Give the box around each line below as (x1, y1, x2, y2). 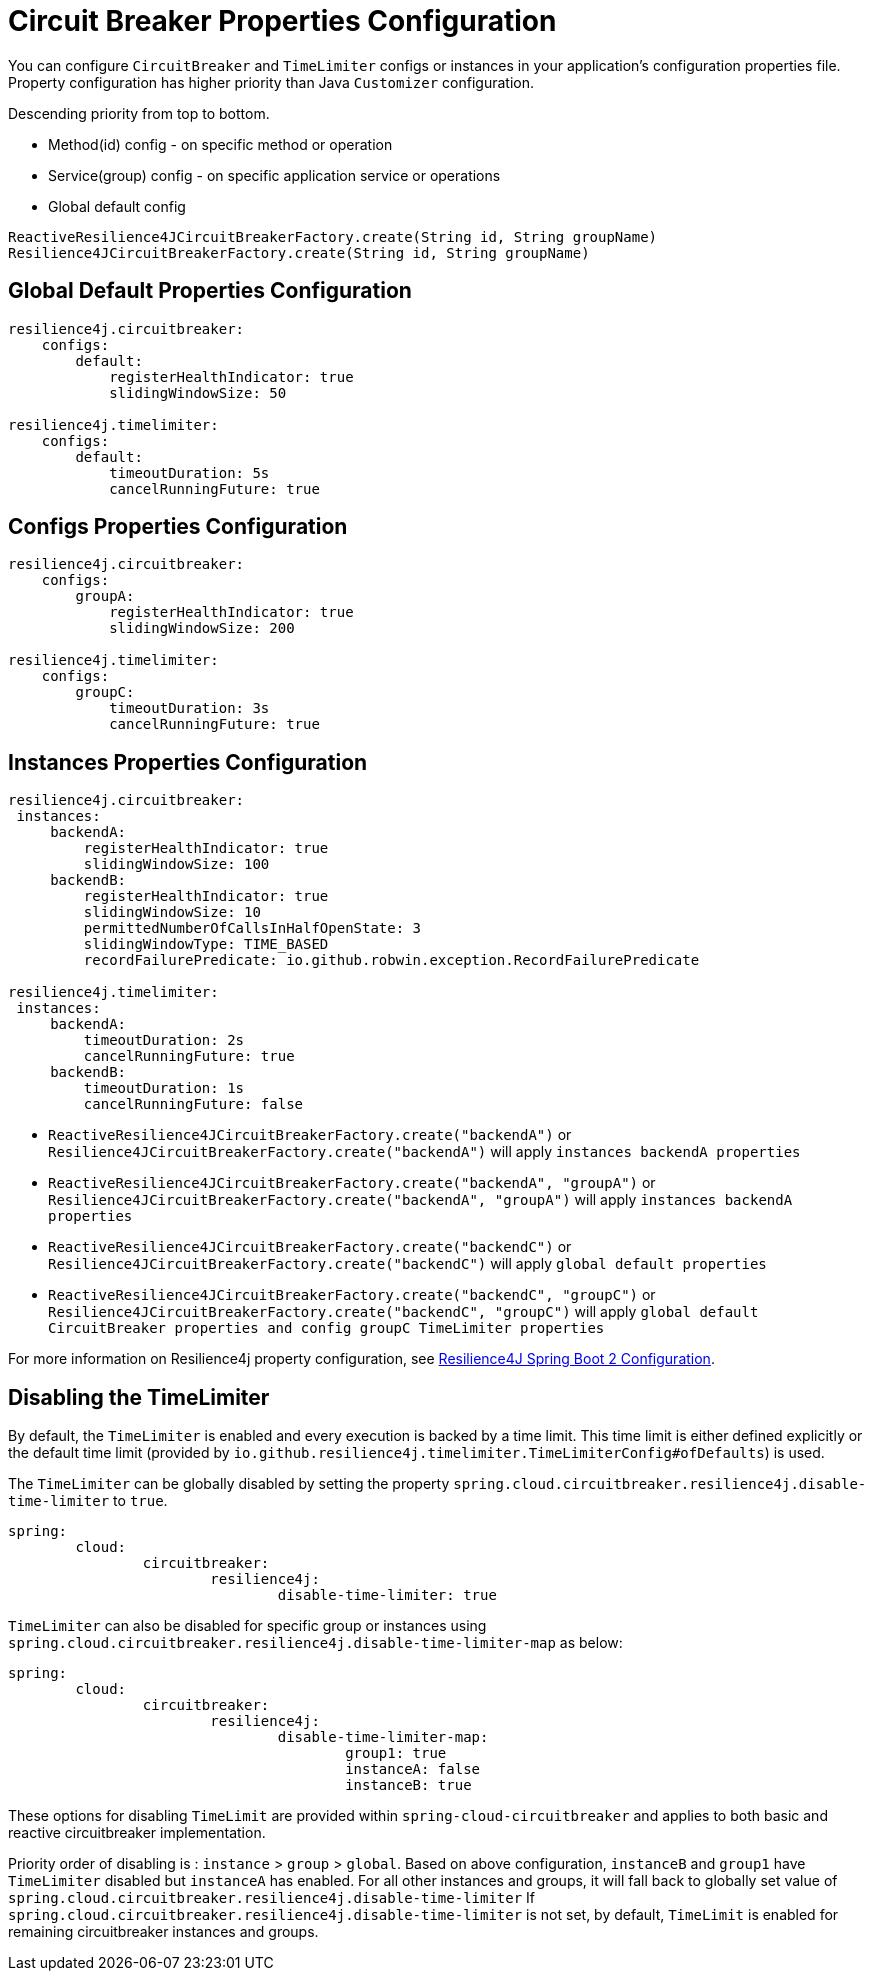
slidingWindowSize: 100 (83, 856, 270, 873)
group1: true (345, 1745, 447, 1762)
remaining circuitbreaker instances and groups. (8, 1923, 319, 1941)
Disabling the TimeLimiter (8, 1384, 270, 1410)
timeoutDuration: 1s (83, 1080, 245, 1097)
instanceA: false (345, 1761, 481, 1778)
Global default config (48, 197, 186, 215)
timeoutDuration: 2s (83, 1032, 245, 1049)
